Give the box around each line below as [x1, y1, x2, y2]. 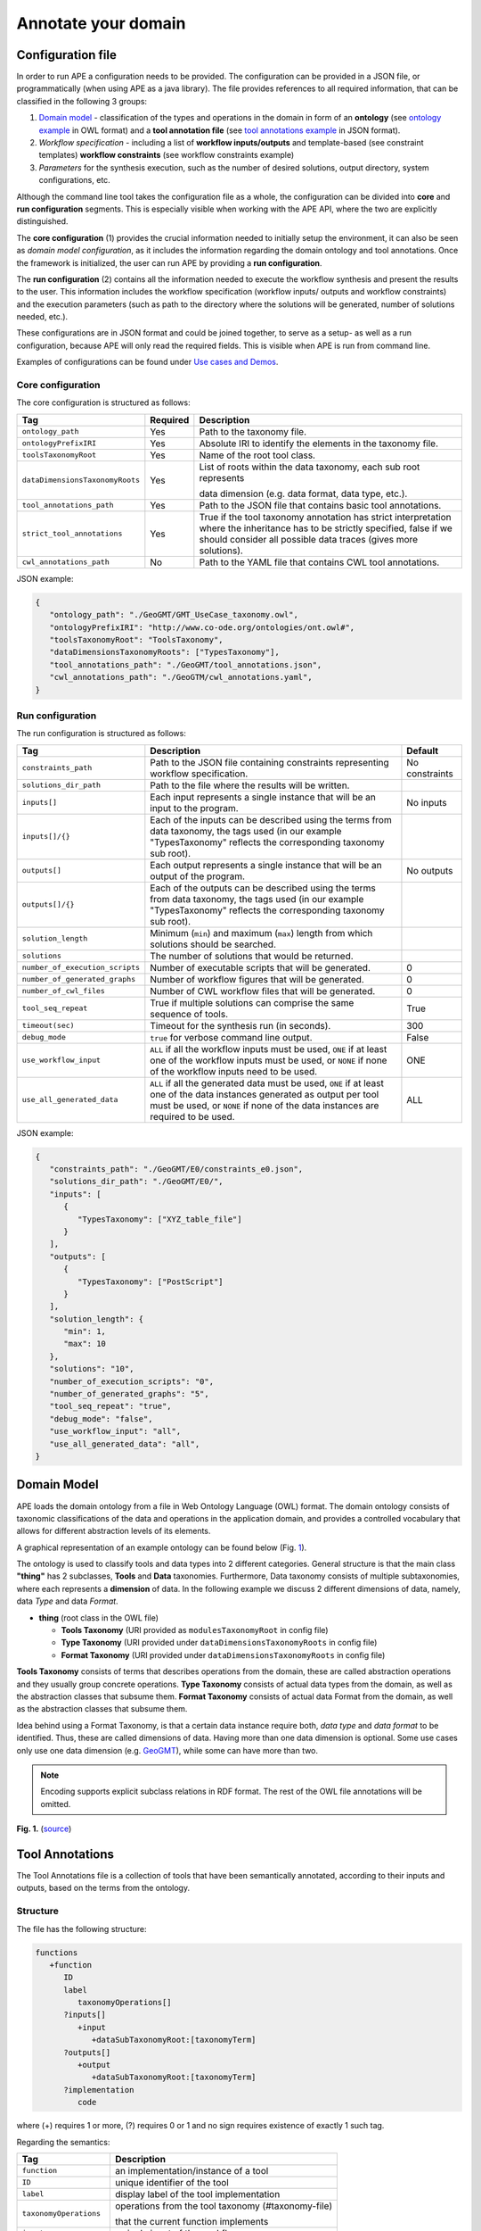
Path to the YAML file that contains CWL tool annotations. [199, 556, 440, 568]
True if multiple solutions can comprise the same [150, 996, 355, 1008]
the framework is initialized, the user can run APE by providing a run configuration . [16, 257, 322, 268]
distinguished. [16, 216, 69, 227]
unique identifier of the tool [114, 2176, 229, 2188]
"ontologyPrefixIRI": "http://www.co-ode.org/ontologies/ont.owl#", [49, 622, 355, 633]
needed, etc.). [16, 311, 69, 322]
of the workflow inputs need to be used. [150, 1065, 318, 1077]
